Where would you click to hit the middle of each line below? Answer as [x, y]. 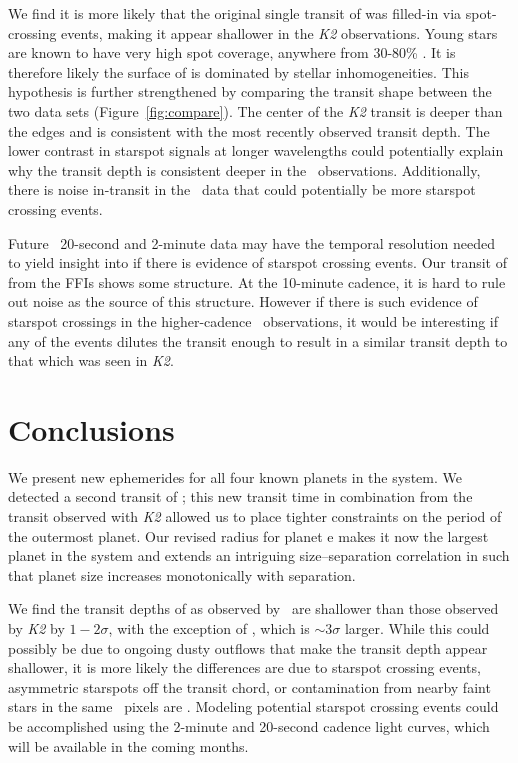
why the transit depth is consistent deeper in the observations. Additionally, [244, 169]
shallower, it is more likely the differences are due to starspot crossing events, [244, 667]
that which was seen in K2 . [91, 360]
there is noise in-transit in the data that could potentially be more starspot [242, 189]
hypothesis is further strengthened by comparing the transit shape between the [250, 91]
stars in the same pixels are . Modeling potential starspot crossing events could [253, 706]
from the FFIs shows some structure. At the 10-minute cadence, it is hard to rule [257, 281]
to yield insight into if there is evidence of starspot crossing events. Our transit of [257, 262]
